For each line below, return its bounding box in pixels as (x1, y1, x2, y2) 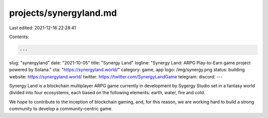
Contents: (9, 34, 29, 40)
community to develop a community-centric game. (9, 106, 113, 112)
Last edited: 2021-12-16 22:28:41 (9, 25, 76, 31)
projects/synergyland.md (9, 7, 117, 18)
